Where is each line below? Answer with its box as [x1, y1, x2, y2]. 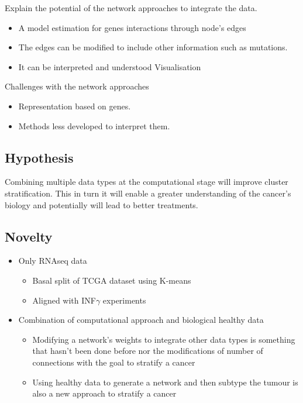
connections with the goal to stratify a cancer [32, 356, 195, 368]
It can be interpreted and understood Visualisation [18, 60, 201, 73]
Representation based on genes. [18, 99, 131, 112]
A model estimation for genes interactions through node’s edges [18, 21, 246, 33]
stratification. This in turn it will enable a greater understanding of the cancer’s [5, 187, 291, 199]
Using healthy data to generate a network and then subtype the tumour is [32, 376, 298, 388]
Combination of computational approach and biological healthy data [18, 314, 264, 326]
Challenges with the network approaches [5, 80, 149, 92]
